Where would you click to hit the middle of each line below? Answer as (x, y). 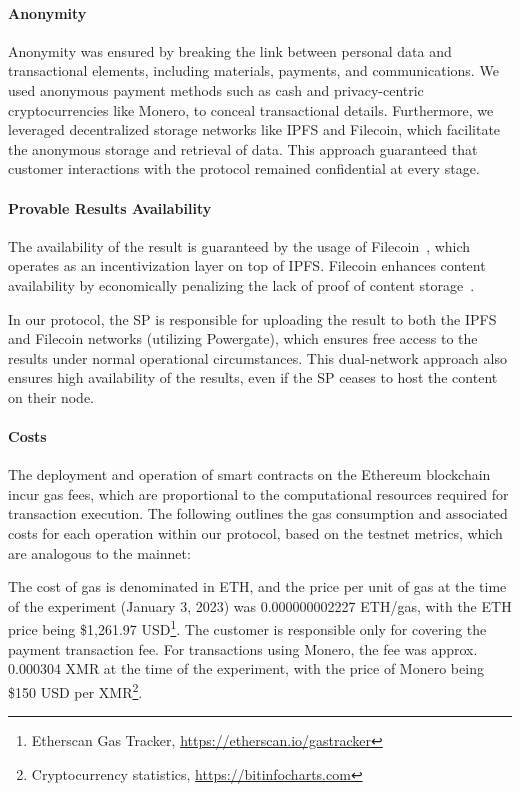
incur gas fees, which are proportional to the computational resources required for (258, 493)
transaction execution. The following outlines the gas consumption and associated (258, 513)
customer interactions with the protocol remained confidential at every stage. (244, 168)
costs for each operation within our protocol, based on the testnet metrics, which (255, 533)
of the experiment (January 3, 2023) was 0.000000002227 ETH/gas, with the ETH (260, 605)
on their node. (51, 396)
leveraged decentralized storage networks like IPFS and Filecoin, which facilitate (254, 129)
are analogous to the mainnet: (99, 552)
